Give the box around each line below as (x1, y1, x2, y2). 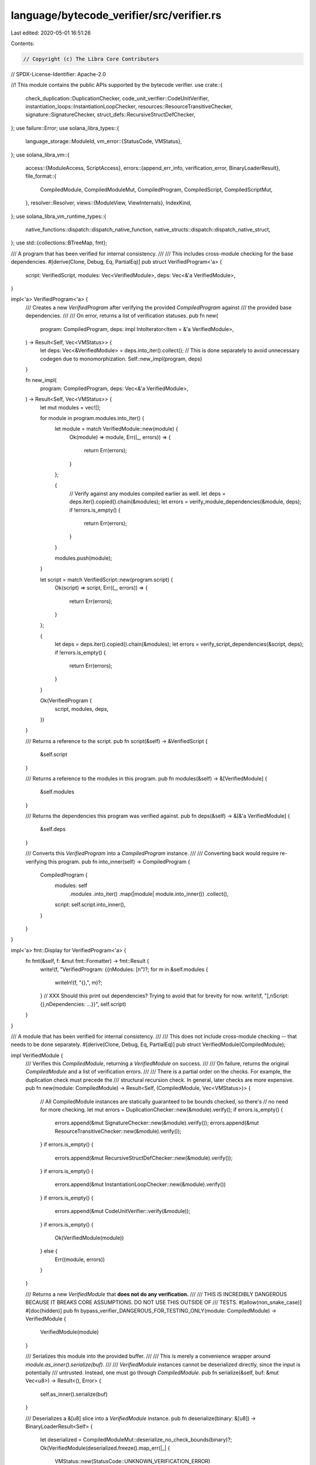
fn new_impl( (25, 377, 57, 384)
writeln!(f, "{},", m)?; (54, 979, 102, 986)
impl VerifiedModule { (11, 1052, 64, 1059)
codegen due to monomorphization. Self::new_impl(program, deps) (40, 355, 202, 362)
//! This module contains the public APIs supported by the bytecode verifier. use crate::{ (11, 81, 223, 88)
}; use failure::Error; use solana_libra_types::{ (11, 124, 119, 131)
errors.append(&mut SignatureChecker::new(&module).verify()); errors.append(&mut (54, 1119, 259, 1126)
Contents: (11, 40, 35, 47)
